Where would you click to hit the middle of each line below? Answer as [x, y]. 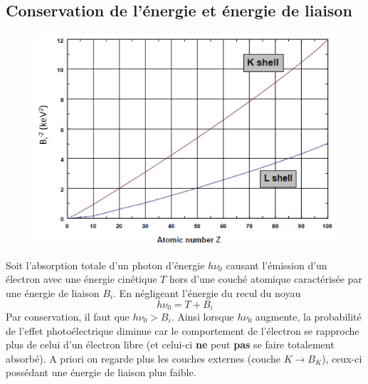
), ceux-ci [342, 358]
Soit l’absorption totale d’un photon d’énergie [105, 265]
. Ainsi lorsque [203, 316]
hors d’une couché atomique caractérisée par [266, 279]
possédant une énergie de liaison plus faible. [101, 372]
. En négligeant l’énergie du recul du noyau [207, 292]
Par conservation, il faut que [68, 316]
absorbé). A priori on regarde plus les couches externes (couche [143, 358]
